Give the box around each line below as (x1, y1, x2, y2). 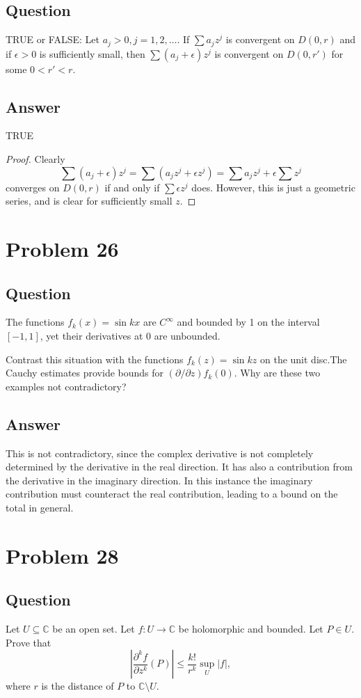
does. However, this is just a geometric (191, 180, 355, 194)
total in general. (6, 500, 74, 514)
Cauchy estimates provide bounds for (6, 365, 164, 380)
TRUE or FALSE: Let (6, 32, 99, 47)
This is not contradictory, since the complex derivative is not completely (6, 445, 314, 460)
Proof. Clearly (6, 152, 65, 166)
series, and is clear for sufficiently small (6, 193, 173, 208)
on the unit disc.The (259, 351, 347, 366)
